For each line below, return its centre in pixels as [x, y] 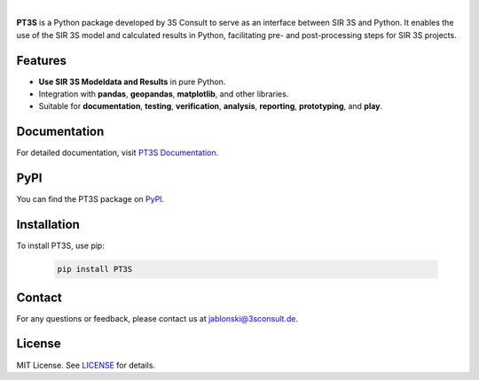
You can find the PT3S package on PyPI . [90, 199]
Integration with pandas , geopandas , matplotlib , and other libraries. [164, 94]
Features [41, 61]
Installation [48, 225]
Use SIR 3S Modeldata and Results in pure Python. [132, 81]
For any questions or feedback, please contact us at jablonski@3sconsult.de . [157, 318]
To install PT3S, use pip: [61, 246]
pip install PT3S [95, 269]
